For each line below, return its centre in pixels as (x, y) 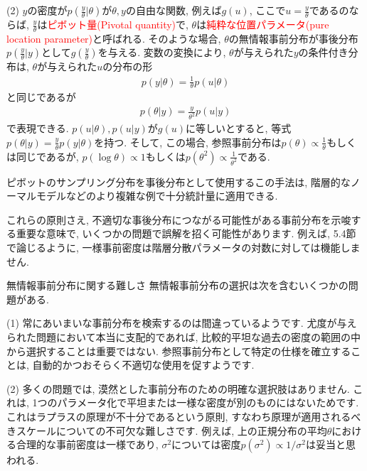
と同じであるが (41, 97)
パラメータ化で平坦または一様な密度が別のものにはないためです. (208, 402)
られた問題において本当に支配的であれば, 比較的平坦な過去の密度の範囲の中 (183, 336)
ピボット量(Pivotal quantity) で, (118, 24)
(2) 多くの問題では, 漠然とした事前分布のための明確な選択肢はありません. (178, 388)
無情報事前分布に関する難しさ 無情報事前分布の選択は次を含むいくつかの (177, 285)
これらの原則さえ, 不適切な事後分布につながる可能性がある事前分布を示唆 (179, 219)
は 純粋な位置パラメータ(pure (263, 24)
